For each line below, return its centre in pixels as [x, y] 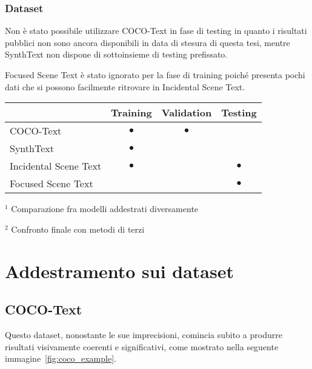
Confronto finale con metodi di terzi [78, 229]
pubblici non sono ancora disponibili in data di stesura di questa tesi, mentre [148, 42]
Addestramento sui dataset [120, 271]
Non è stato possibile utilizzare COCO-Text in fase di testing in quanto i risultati [156, 31]
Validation [187, 113]
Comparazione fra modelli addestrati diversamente [105, 209]
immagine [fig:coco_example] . [61, 358]
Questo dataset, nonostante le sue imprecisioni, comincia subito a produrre [144, 334]
